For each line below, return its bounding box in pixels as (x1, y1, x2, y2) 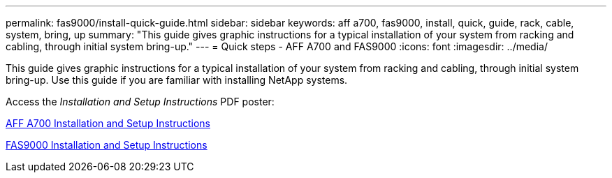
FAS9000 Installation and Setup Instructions (6, 139, 207, 151)
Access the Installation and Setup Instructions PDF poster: (6, 96, 275, 107)
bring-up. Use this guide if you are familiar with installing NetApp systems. (6, 74, 348, 86)
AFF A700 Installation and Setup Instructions (6, 117, 210, 129)
